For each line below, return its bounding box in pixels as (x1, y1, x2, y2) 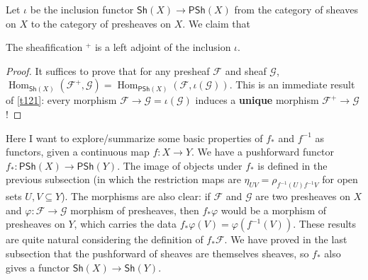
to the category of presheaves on (30, 16, 172, 30)
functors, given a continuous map (6, 144, 150, 159)
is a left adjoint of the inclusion (94, 40, 231, 54)
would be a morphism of (221, 202, 327, 217)
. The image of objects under (117, 158, 242, 173)
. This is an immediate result (229, 77, 355, 92)
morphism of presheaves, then (70, 202, 199, 217)
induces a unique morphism (195, 93, 319, 107)
